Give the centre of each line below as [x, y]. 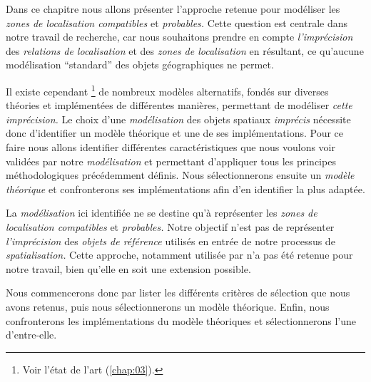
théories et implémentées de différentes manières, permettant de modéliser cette [179, 105]
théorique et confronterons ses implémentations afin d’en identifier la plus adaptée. [185, 189]
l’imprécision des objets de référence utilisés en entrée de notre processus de [171, 241]
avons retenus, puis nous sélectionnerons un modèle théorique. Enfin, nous [168, 306]
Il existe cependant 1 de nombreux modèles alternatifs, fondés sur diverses [167, 90]
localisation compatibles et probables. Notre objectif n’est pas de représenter [170, 226]
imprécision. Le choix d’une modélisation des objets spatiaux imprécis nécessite [178, 119]
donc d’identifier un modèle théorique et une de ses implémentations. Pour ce [175, 133]
